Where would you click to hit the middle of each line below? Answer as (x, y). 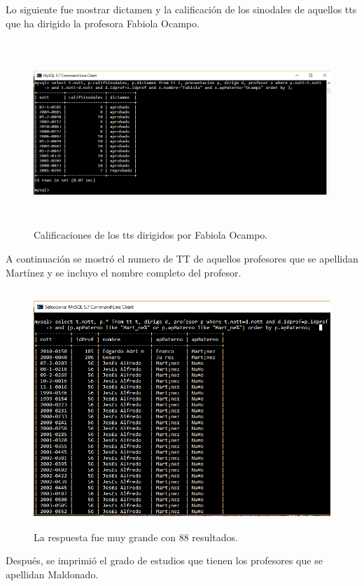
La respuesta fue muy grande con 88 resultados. (136, 537)
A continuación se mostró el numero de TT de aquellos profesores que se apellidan (182, 258)
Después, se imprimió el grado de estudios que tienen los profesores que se (164, 560)
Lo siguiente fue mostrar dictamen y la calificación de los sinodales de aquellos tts (181, 9)
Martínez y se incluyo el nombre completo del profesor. (124, 272)
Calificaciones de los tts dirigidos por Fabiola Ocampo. (151, 235)
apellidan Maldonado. (52, 574)
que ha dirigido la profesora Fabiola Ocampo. (103, 23)
